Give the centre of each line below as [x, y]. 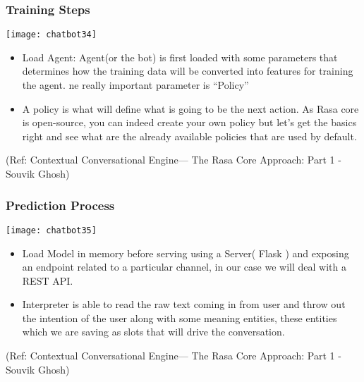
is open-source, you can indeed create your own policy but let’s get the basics [189, 122]
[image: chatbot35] [51, 230]
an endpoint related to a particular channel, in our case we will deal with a [184, 267]
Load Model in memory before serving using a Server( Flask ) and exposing [186, 253]
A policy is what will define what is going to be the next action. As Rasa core [190, 108]
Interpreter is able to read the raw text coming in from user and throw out [184, 304]
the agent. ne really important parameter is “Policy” [135, 85]
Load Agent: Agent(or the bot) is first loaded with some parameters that [180, 57]
